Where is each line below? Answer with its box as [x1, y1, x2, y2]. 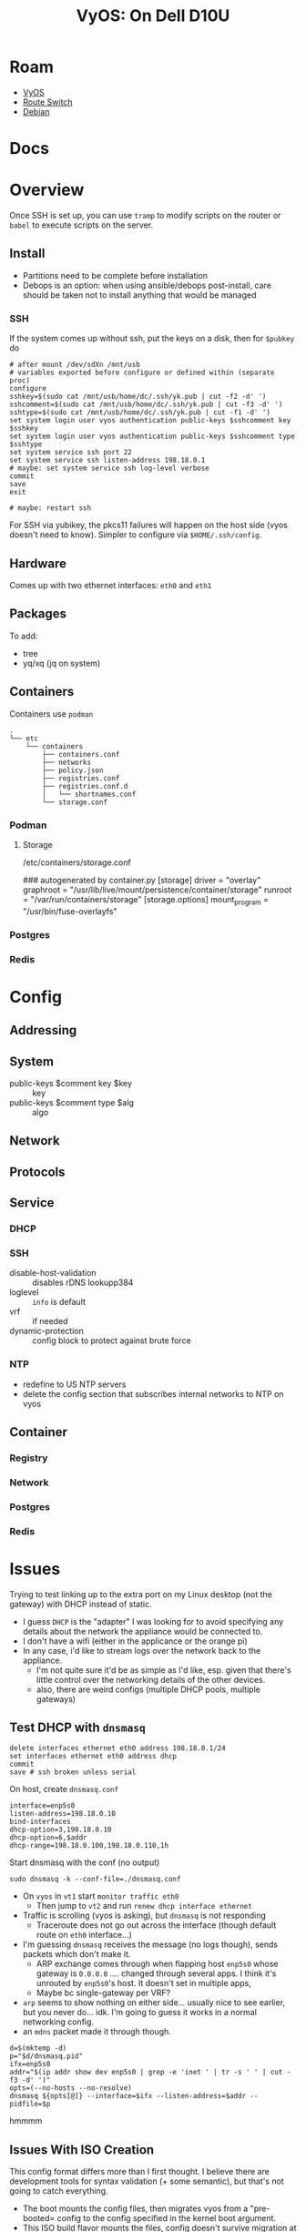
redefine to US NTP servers [22, 1379, 127, 1390]
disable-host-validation [9, 1268, 97, 1279]
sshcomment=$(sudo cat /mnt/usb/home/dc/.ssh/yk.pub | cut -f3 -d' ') [9, 400, 283, 410]
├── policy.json [42, 766, 104, 775]
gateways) [36, 1693, 76, 1704]
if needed [32, 1316, 68, 1327]
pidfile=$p [9, 2100, 51, 2109]
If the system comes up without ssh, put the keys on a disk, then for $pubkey [9, 333, 295, 344]
